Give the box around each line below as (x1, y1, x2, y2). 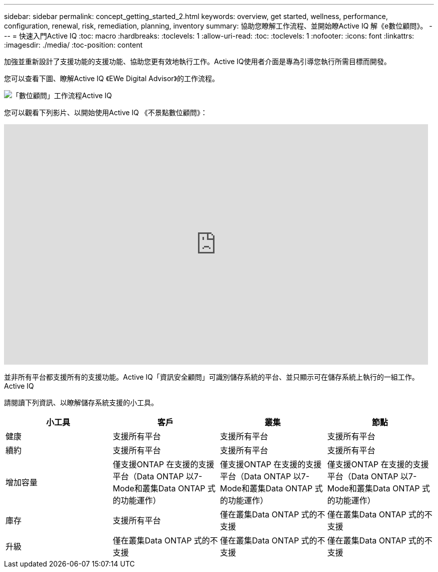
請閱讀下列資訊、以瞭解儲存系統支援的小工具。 (4, 398, 158, 407)
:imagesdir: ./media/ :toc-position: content (4, 41, 142, 49)
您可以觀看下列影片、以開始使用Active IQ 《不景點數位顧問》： (4, 108, 207, 117)
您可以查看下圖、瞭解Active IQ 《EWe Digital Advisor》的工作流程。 (4, 74, 219, 83)
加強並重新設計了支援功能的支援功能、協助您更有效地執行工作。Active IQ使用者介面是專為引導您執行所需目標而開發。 (4, 57, 391, 66)
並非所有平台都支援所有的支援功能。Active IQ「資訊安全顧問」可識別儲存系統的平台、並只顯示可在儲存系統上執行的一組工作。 (4, 373, 419, 381)
